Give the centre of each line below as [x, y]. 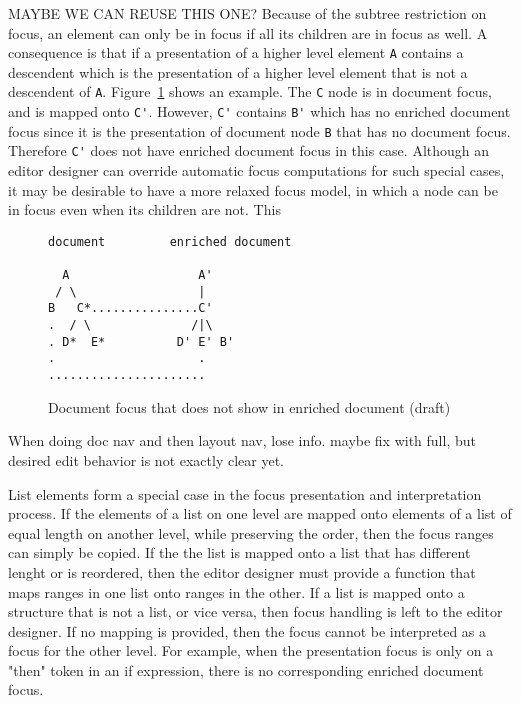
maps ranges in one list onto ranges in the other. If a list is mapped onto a [236, 591]
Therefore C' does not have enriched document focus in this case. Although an [249, 150]
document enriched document [170, 241]
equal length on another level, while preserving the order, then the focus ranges [251, 532]
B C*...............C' [130, 308]
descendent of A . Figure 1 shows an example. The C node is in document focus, [250, 91]
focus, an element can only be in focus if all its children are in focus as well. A [248, 32]
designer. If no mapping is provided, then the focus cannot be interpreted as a [247, 630]
